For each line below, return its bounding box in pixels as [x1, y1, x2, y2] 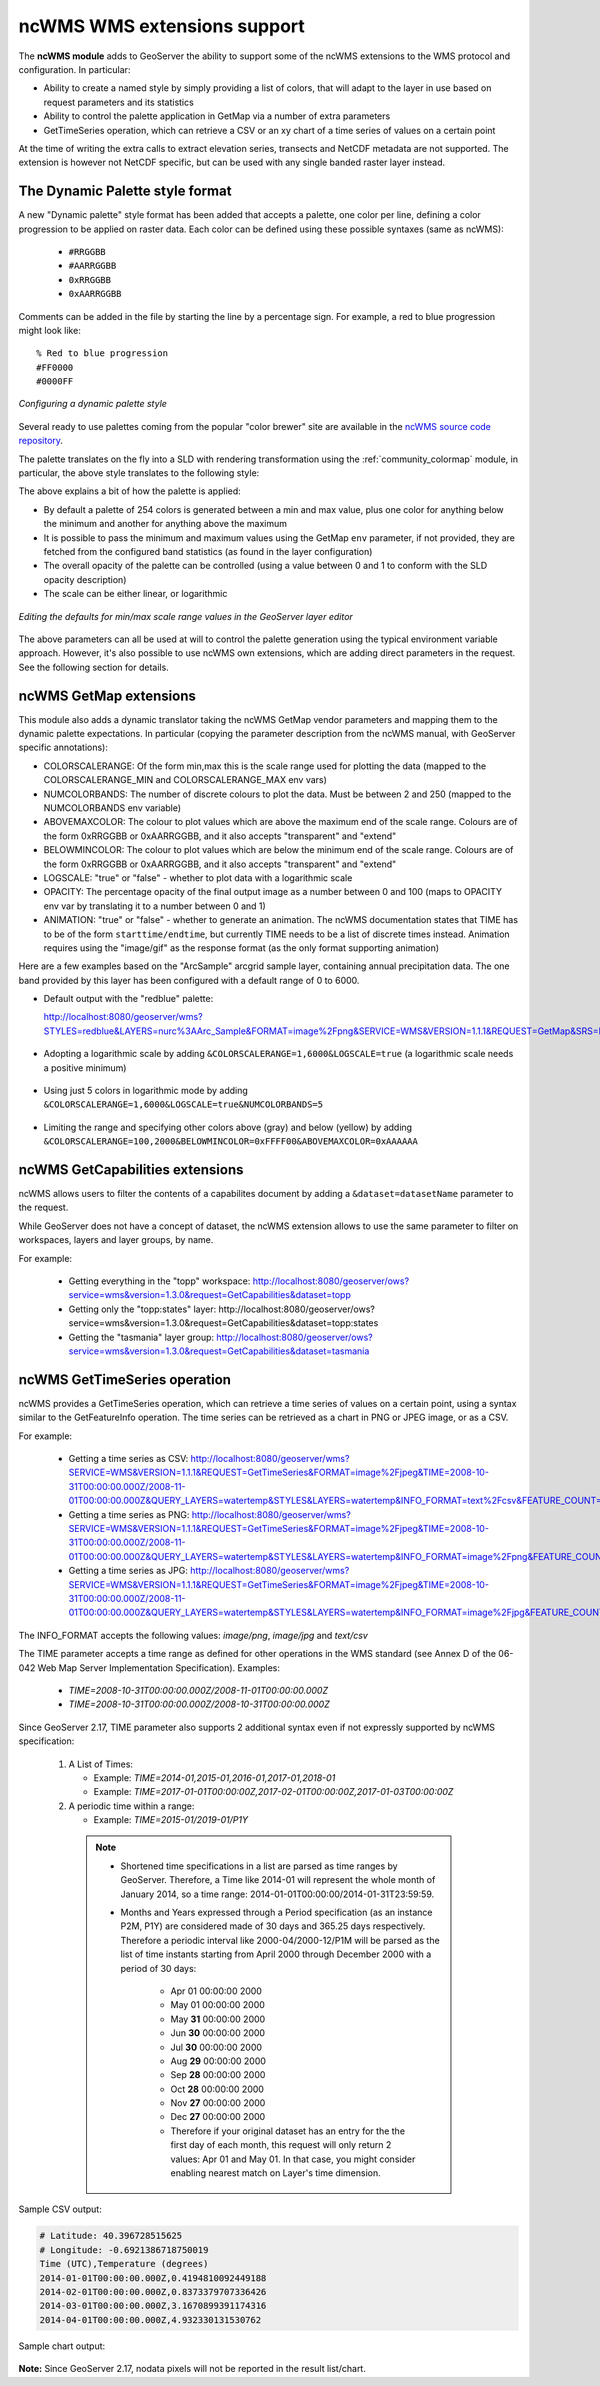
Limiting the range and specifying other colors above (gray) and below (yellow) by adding [43, 1121, 413, 1133]
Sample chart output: [18, 2340, 106, 2352]
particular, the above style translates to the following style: [18, 467, 260, 479]
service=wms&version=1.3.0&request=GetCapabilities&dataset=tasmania [68, 1345, 370, 1357]
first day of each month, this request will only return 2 [170, 2139, 392, 2151]
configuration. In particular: [18, 63, 131, 75]
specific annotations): [18, 741, 109, 754]
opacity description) [43, 573, 127, 585]
